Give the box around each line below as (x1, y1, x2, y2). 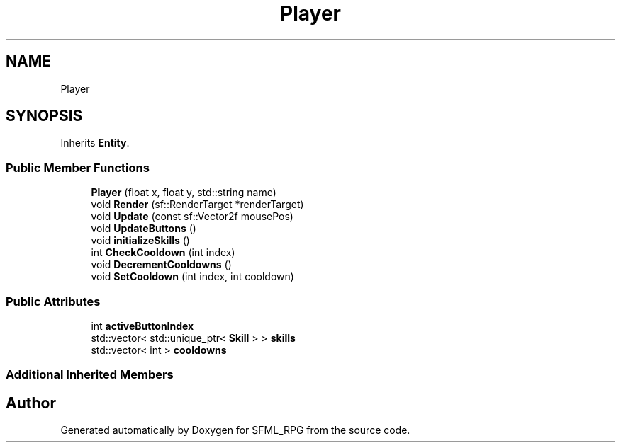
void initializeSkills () (91, 234, 190, 247)
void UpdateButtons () (91, 222, 196, 235)
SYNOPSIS (6, 107, 83, 125)
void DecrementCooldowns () (91, 258, 232, 271)
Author (6, 394, 56, 412)
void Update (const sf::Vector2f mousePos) (91, 210, 293, 223)
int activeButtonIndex (91, 319, 194, 332)
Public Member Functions (6, 160, 150, 175)
